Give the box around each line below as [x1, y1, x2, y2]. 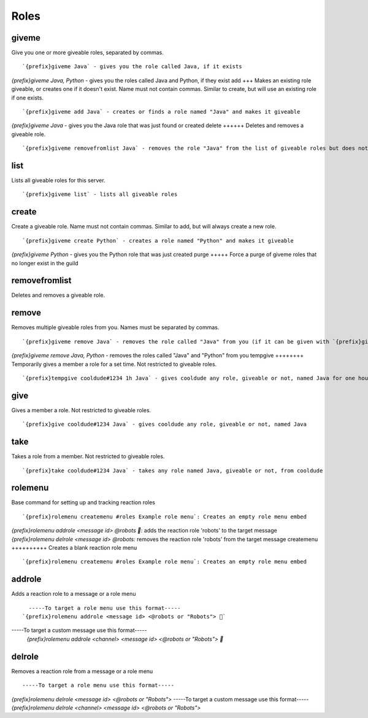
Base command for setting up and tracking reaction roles [11, 499, 156, 506]
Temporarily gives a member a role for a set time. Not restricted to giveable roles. [11, 360, 217, 368]
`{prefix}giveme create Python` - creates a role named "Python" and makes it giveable [22, 237, 294, 244]
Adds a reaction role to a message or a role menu [11, 590, 136, 598]
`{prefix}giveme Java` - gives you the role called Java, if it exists [22, 63, 242, 70]
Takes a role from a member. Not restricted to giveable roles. [11, 453, 165, 460]
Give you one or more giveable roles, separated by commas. [11, 49, 164, 57]
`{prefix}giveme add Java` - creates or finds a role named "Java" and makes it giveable [22, 108, 301, 115]
